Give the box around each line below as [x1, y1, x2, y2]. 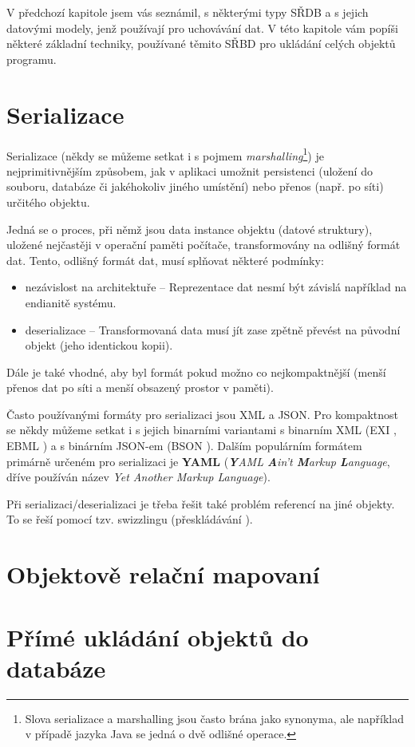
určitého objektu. [6, 193, 90, 210]
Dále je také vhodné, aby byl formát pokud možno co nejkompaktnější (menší [6, 363, 386, 380]
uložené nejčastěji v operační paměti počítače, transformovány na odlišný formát [6, 236, 401, 253]
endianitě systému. [25, 294, 117, 310]
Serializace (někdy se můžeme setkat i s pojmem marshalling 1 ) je [6, 144, 324, 164]
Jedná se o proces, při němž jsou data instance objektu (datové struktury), [6, 220, 373, 237]
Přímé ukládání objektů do [6, 620, 309, 653]
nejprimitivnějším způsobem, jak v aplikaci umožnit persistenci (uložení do [6, 162, 373, 179]
